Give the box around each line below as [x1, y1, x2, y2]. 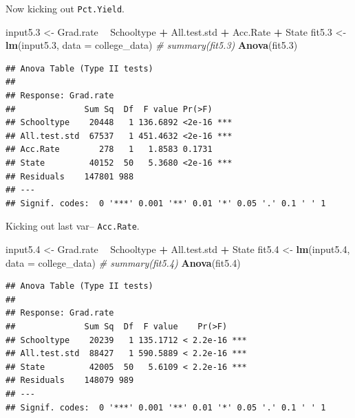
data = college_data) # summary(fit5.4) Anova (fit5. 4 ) [6, 255, 241, 269]
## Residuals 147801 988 [6, 171, 134, 181]
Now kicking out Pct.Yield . [6, 1, 125, 15]
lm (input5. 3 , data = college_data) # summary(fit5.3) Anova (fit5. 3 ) [6, 38, 298, 52]
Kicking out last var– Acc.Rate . [6, 219, 140, 233]
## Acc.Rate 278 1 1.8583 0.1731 [6, 144, 213, 155]
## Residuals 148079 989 [6, 375, 134, 386]
